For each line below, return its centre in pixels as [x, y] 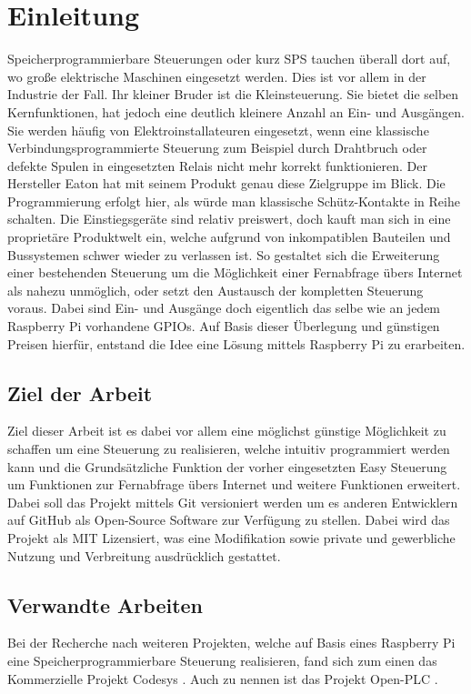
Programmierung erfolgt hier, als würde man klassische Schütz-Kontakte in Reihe [234, 201]
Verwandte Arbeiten [105, 604]
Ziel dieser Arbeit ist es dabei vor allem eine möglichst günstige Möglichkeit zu [227, 431]
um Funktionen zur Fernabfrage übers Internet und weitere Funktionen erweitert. [234, 484]
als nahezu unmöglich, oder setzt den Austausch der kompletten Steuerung [215, 290]
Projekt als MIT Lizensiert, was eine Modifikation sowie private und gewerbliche [231, 537]
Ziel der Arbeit [80, 392]
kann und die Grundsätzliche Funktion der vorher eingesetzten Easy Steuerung [227, 466]
